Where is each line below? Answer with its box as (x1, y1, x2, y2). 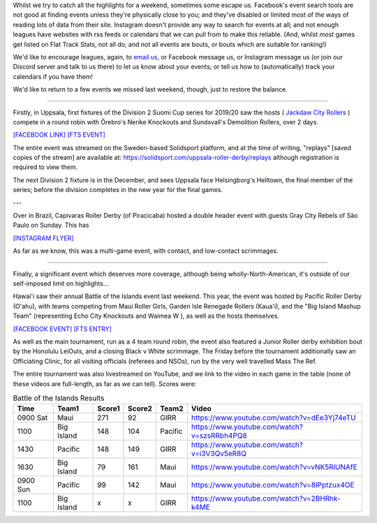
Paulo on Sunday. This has (13, 221, 89, 230)
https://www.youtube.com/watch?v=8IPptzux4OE (191, 480, 355, 490)
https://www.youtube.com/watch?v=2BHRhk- (191, 494, 341, 503)
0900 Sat (17, 413, 48, 422)
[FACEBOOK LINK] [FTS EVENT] (13, 131, 106, 139)
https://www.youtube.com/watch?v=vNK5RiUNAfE (191, 462, 357, 472)
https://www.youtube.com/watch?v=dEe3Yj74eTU (191, 413, 356, 422)
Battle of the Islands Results (13, 393, 105, 403)
